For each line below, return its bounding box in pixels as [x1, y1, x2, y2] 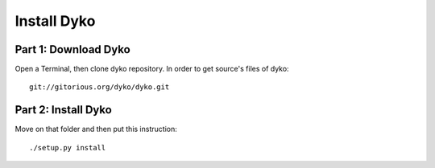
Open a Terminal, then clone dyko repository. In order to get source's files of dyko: [14, 64, 289, 74]
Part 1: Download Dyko [14, 43, 130, 56]
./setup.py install [29, 143, 106, 152]
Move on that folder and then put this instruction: [14, 125, 177, 134]
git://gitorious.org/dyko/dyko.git [29, 83, 170, 92]
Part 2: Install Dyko [14, 103, 112, 117]
